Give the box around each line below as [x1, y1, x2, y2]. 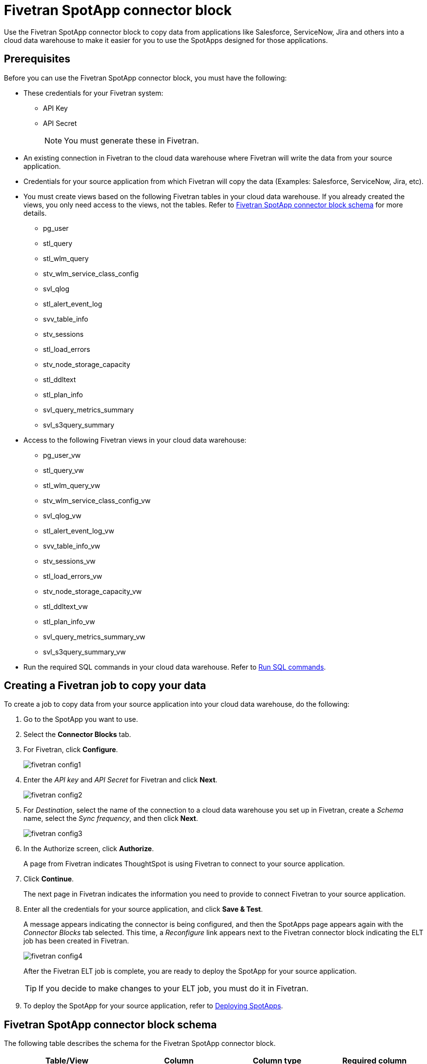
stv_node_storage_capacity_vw [43, 587, 142, 595]
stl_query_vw [43, 466, 84, 474]
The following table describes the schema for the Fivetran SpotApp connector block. [4, 1039, 276, 1048]
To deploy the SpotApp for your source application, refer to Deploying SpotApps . [23, 1002, 283, 1010]
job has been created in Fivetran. [23, 937, 129, 945]
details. [23, 208, 47, 217]
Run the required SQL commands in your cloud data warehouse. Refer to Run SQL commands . [23, 662, 326, 671]
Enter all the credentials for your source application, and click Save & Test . [23, 905, 263, 914]
